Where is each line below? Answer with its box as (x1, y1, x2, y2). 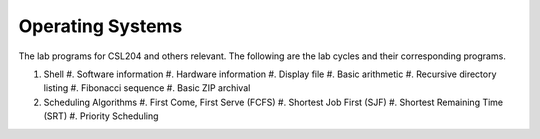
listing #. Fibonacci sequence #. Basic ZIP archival (43, 82, 251, 94)
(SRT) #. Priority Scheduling (43, 110, 159, 122)
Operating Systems (18, 15, 183, 37)
